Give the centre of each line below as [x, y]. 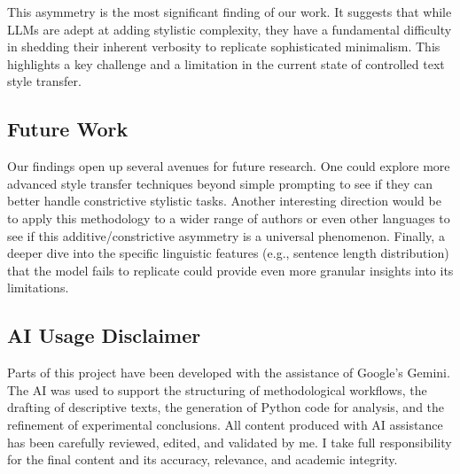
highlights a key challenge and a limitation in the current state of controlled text [226, 63]
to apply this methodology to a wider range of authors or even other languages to [229, 218]
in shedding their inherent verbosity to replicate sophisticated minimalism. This [224, 47]
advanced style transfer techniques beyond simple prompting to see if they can [220, 183]
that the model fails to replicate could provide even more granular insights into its [230, 270]
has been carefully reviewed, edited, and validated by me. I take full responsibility [230, 442]
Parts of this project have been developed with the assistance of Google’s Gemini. [229, 373]
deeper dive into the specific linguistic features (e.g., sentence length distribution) [228, 253]
